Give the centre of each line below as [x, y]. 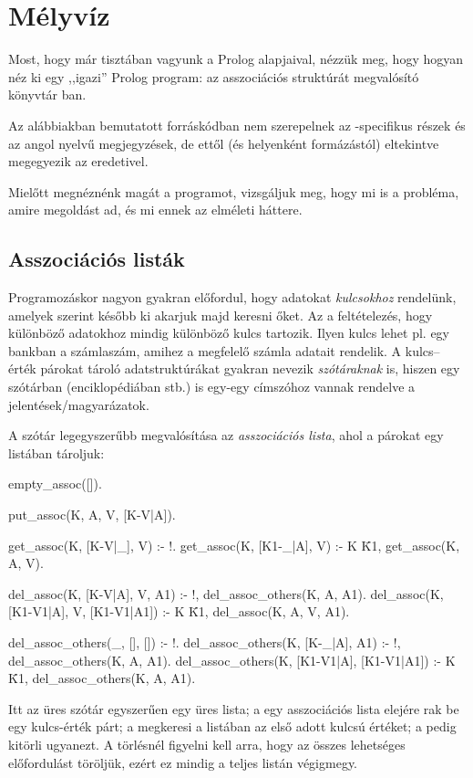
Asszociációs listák [97, 259]
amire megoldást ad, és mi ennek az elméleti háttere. [155, 210]
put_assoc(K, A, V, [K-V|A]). [92, 515]
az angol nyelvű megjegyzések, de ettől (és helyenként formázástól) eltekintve [224, 143]
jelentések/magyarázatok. [79, 404]
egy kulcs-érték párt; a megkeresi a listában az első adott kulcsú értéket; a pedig [232, 726]
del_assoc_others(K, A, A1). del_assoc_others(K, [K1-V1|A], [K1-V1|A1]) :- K [232, 660]
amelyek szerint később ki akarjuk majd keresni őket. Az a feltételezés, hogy [221, 315]
